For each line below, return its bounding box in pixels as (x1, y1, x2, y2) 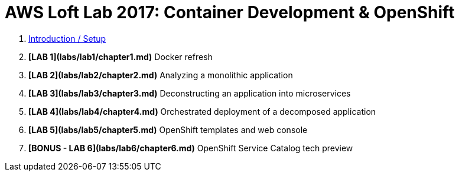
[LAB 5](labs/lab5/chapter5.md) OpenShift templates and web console (28, 124, 308, 135)
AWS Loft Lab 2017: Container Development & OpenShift (5, 2, 455, 22)
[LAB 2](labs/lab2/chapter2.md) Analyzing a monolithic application (28, 69, 293, 80)
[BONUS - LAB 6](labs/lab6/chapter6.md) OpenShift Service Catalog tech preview (28, 142, 353, 153)
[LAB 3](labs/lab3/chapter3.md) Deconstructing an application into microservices (28, 88, 351, 98)
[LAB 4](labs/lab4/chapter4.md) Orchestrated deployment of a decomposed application (28, 106, 376, 117)
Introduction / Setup (28, 33, 106, 44)
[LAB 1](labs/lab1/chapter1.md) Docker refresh (28, 51, 213, 62)
